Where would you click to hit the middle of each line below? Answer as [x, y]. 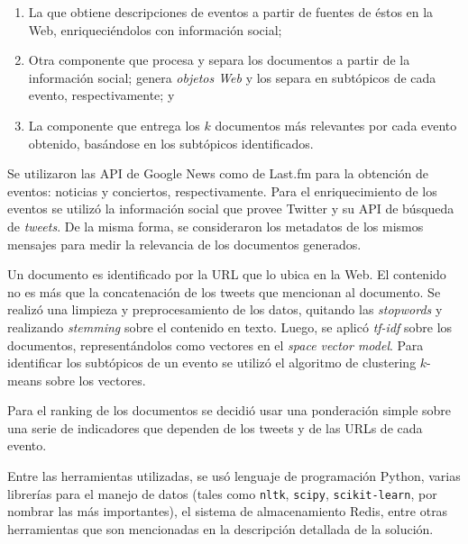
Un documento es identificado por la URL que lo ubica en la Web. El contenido [227, 274]
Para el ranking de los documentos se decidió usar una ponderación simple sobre [229, 410]
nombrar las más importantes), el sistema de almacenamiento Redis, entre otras [228, 511]
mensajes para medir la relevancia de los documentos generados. [184, 244]
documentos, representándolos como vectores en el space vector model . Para [216, 345]
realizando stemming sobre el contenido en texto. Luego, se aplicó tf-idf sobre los [230, 326]
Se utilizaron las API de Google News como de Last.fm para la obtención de [218, 173]
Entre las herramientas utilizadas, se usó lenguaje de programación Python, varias [234, 476]
